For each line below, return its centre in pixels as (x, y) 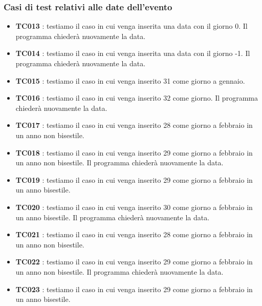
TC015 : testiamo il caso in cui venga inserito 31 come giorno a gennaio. (130, 80)
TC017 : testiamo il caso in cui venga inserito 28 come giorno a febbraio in (134, 125)
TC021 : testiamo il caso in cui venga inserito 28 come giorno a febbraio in (134, 234)
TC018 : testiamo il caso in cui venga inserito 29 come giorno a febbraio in (134, 152)
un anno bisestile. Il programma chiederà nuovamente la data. (113, 217)
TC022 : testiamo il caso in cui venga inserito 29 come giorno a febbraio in (134, 262)
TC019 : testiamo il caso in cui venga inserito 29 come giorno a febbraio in (134, 179)
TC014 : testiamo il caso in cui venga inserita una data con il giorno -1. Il (133, 53)
